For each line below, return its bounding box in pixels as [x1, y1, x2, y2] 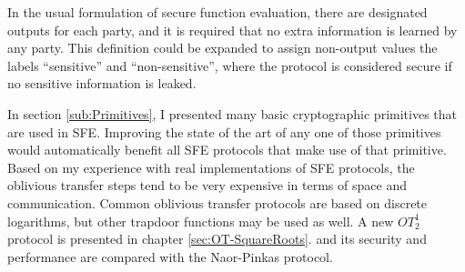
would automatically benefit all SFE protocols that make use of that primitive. [7, 140, 447, 159]
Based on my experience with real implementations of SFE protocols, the [7, 157, 415, 176]
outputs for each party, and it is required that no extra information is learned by [7, 20, 458, 39]
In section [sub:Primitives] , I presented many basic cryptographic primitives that [7, 104, 457, 123]
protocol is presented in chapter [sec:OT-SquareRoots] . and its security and [7, 229, 427, 248]
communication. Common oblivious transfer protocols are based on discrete [7, 193, 428, 212]
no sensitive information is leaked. [7, 74, 197, 93]
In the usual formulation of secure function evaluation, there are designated [7, 3, 428, 21]
